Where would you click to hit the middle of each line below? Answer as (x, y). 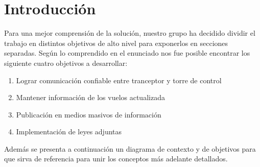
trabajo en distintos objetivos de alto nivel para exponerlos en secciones (116, 43)
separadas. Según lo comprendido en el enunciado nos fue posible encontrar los (127, 53)
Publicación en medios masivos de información (89, 114)
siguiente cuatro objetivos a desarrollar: (66, 63)
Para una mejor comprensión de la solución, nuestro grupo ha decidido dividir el (130, 33)
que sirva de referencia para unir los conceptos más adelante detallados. (116, 159)
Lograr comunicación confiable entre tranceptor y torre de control (119, 80)
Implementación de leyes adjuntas (69, 132)
